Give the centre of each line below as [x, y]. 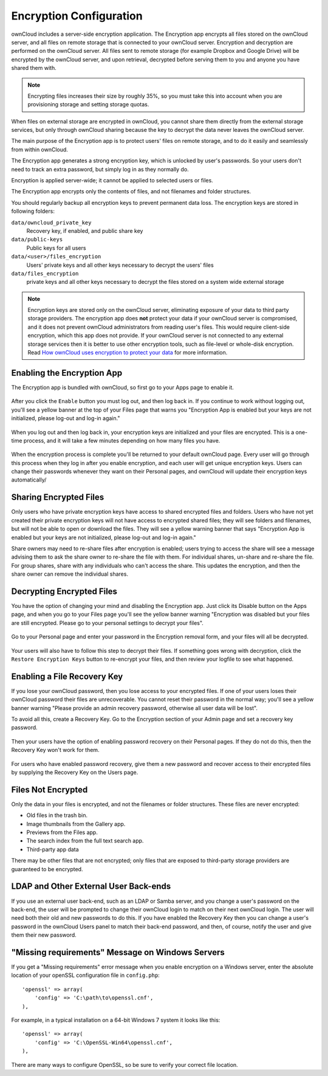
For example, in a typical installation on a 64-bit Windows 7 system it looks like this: [116, 1020]
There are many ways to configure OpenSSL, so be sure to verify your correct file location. [125, 1064]
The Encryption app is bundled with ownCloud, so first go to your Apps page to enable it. [122, 387]
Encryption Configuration [77, 16]
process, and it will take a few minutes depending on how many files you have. [122, 440]
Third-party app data [53, 849]
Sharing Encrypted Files [58, 498]
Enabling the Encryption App [67, 373]
